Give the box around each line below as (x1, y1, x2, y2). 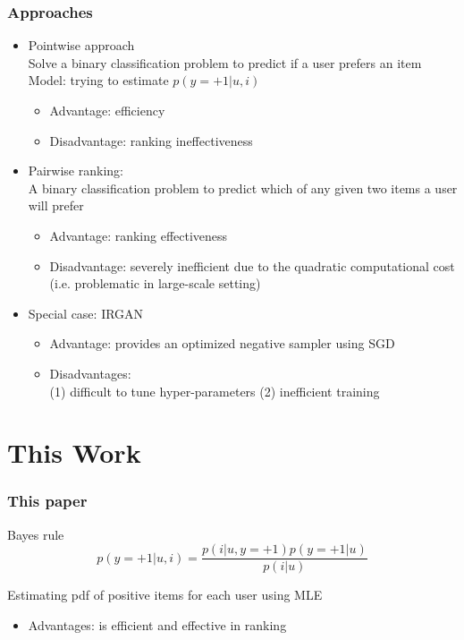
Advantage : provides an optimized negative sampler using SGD (49, 334, 395, 353)
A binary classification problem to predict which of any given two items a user (28, 178, 458, 197)
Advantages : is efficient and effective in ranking (28, 615, 287, 634)
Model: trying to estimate (28, 71, 169, 90)
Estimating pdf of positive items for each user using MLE (7, 585, 323, 604)
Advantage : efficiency (49, 101, 165, 119)
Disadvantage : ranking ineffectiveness (49, 131, 253, 149)
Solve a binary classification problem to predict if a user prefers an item (28, 53, 422, 72)
